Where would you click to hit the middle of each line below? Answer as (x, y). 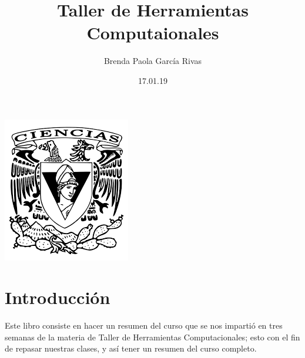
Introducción (58, 297)
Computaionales (153, 33)
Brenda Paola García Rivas (153, 61)
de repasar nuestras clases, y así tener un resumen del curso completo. (131, 348)
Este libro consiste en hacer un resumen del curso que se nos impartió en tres (144, 325)
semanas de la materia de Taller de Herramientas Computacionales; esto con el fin (152, 337)
